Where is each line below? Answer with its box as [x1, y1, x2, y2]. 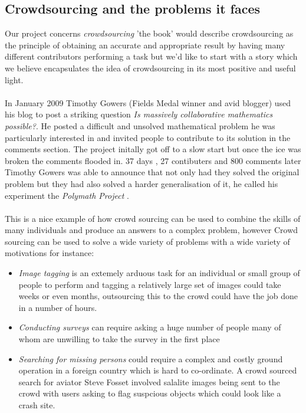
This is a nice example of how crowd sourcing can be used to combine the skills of [5, 212, 301, 224]
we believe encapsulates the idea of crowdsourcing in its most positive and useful [5, 61, 296, 74]
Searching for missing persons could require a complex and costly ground [18, 352, 283, 365]
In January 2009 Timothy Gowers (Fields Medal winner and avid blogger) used [5, 96, 291, 109]
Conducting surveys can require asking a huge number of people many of [18, 321, 281, 333]
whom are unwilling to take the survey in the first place [18, 333, 220, 345]
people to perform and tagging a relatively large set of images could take [18, 278, 281, 290]
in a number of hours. [18, 301, 97, 313]
